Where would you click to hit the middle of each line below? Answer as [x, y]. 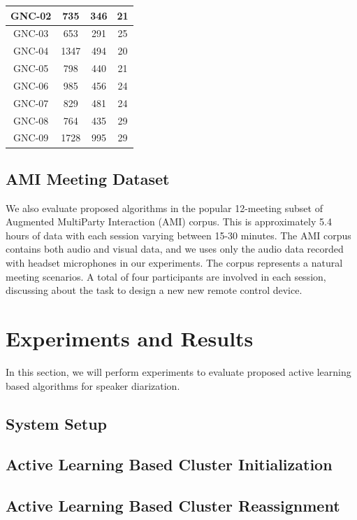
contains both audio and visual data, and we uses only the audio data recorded [175, 249]
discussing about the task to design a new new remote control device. [154, 290]
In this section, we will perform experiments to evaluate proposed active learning [178, 371]
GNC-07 [31, 103]
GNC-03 [31, 33]
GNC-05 [31, 68]
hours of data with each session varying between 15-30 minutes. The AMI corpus [178, 235]
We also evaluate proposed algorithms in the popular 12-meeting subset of [164, 208]
